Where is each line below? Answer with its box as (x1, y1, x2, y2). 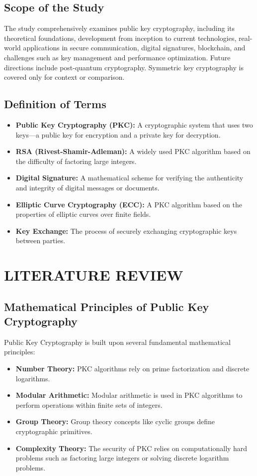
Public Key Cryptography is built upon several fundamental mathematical (4, 336, 231, 347)
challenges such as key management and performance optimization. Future (4, 52, 231, 62)
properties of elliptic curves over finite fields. (15, 209, 151, 219)
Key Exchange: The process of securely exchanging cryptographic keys (15, 225, 237, 236)
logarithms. (15, 373, 50, 383)
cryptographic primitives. (15, 426, 92, 437)
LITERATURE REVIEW (4, 265, 183, 285)
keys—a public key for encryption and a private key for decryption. (15, 129, 221, 140)
